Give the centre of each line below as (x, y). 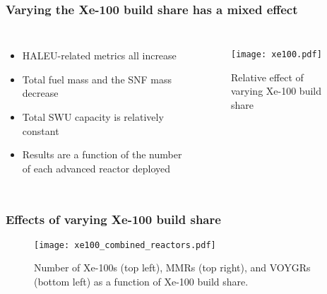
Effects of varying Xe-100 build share (113, 219)
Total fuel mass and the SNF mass (97, 79)
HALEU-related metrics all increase (99, 55)
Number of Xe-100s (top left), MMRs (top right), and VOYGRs (172, 267)
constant (41, 130)
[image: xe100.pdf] (276, 55)
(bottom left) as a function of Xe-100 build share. (141, 281)
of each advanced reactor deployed (96, 168)
